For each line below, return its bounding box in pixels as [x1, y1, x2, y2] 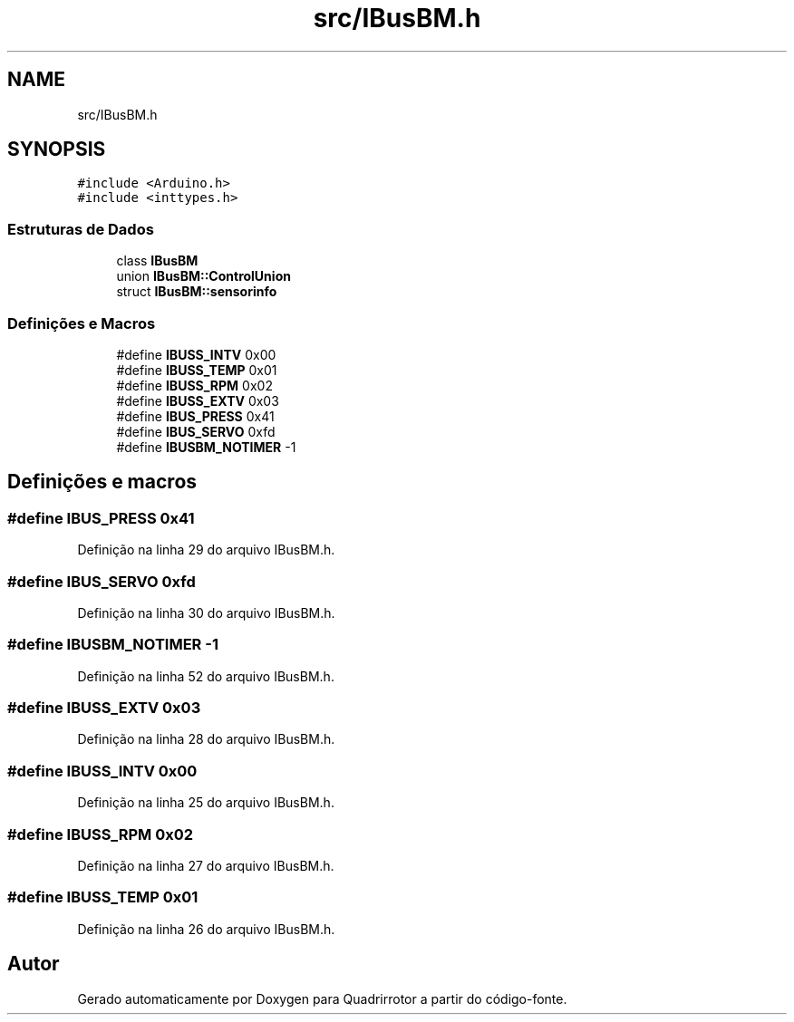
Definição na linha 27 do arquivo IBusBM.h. [77, 857, 334, 873]
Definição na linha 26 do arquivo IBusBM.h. [77, 921, 335, 937]
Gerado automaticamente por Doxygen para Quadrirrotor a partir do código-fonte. [77, 990, 567, 1007]
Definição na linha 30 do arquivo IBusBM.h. [77, 604, 335, 621]
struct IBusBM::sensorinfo [116, 284, 277, 300]
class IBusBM [116, 253, 198, 269]
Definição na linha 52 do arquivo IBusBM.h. [77, 668, 334, 684]
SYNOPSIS [7, 138, 106, 161]
